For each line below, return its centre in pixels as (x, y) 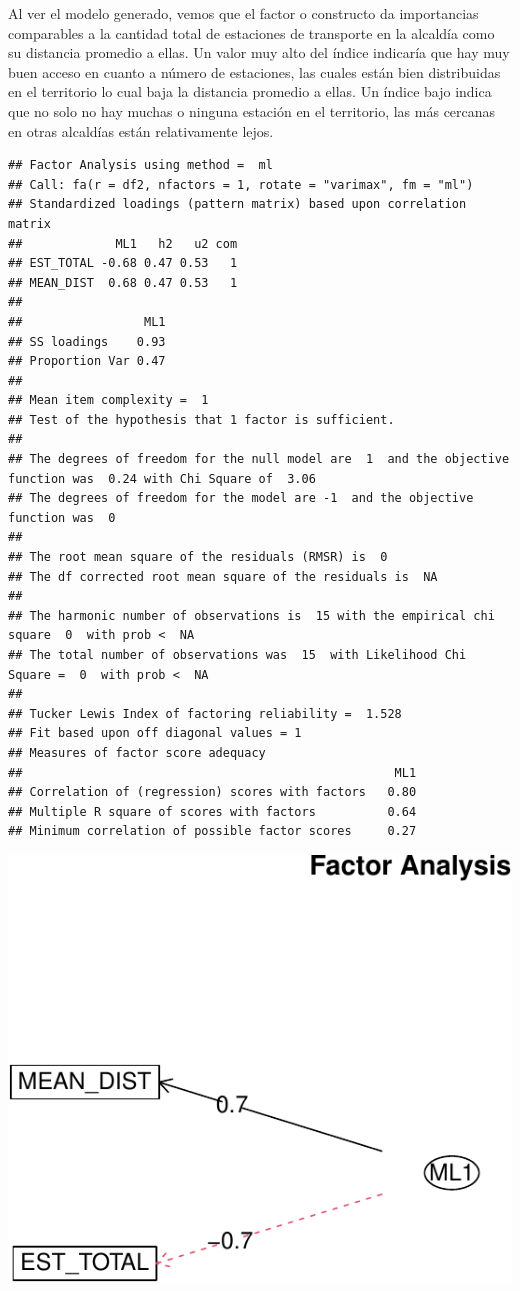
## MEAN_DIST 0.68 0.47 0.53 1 (123, 282)
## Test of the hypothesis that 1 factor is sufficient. (201, 419)
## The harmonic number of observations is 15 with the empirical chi (251, 615)
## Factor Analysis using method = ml (140, 165)
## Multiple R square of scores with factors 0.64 (212, 811)
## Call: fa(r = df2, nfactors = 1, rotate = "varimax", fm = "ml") (241, 184)
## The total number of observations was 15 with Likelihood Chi (237, 655)
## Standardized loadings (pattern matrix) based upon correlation (237, 204)
